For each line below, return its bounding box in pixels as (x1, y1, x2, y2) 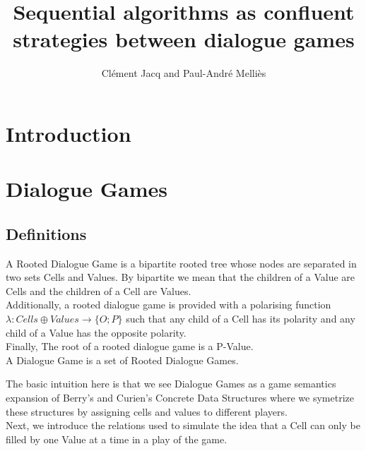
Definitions (6, 222, 87, 244)
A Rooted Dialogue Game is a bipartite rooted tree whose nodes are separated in (6, 255, 357, 270)
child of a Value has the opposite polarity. (6, 325, 187, 339)
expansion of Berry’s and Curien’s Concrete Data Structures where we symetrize (6, 390, 354, 405)
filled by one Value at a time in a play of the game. (6, 431, 228, 446)
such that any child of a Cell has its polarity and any (126, 311, 355, 326)
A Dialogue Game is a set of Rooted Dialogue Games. (6, 352, 239, 367)
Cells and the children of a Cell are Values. (6, 283, 191, 298)
